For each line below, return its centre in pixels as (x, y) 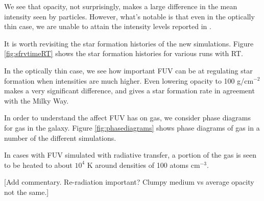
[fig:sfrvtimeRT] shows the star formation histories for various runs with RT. (124, 53)
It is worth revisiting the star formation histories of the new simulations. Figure (129, 43)
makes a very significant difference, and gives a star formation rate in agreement (129, 91)
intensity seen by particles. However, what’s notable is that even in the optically (129, 16)
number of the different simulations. (60, 137)
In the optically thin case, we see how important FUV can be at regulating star (128, 70)
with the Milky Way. (37, 100)
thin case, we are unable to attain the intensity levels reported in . (108, 26)
